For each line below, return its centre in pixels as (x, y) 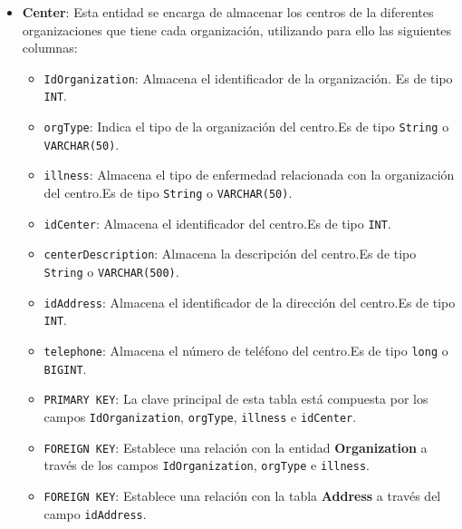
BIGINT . (65, 368)
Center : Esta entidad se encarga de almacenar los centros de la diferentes (228, 12)
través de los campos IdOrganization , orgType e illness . (207, 465)
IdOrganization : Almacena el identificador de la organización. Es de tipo (248, 78)
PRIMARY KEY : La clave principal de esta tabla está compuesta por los (236, 399)
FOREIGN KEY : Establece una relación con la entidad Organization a (236, 447)
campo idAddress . (95, 513)
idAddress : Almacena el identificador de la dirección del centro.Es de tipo (250, 302)
